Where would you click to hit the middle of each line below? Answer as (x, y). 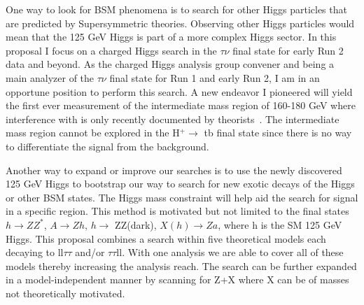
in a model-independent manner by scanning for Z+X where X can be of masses (177, 279)
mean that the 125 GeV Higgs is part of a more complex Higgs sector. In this (171, 37)
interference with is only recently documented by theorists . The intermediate (173, 119)
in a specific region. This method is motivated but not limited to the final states (177, 211)
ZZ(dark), (136, 224)
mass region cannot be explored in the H (93, 133)
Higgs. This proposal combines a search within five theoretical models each (166, 238)
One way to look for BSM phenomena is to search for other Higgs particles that (176, 9)
